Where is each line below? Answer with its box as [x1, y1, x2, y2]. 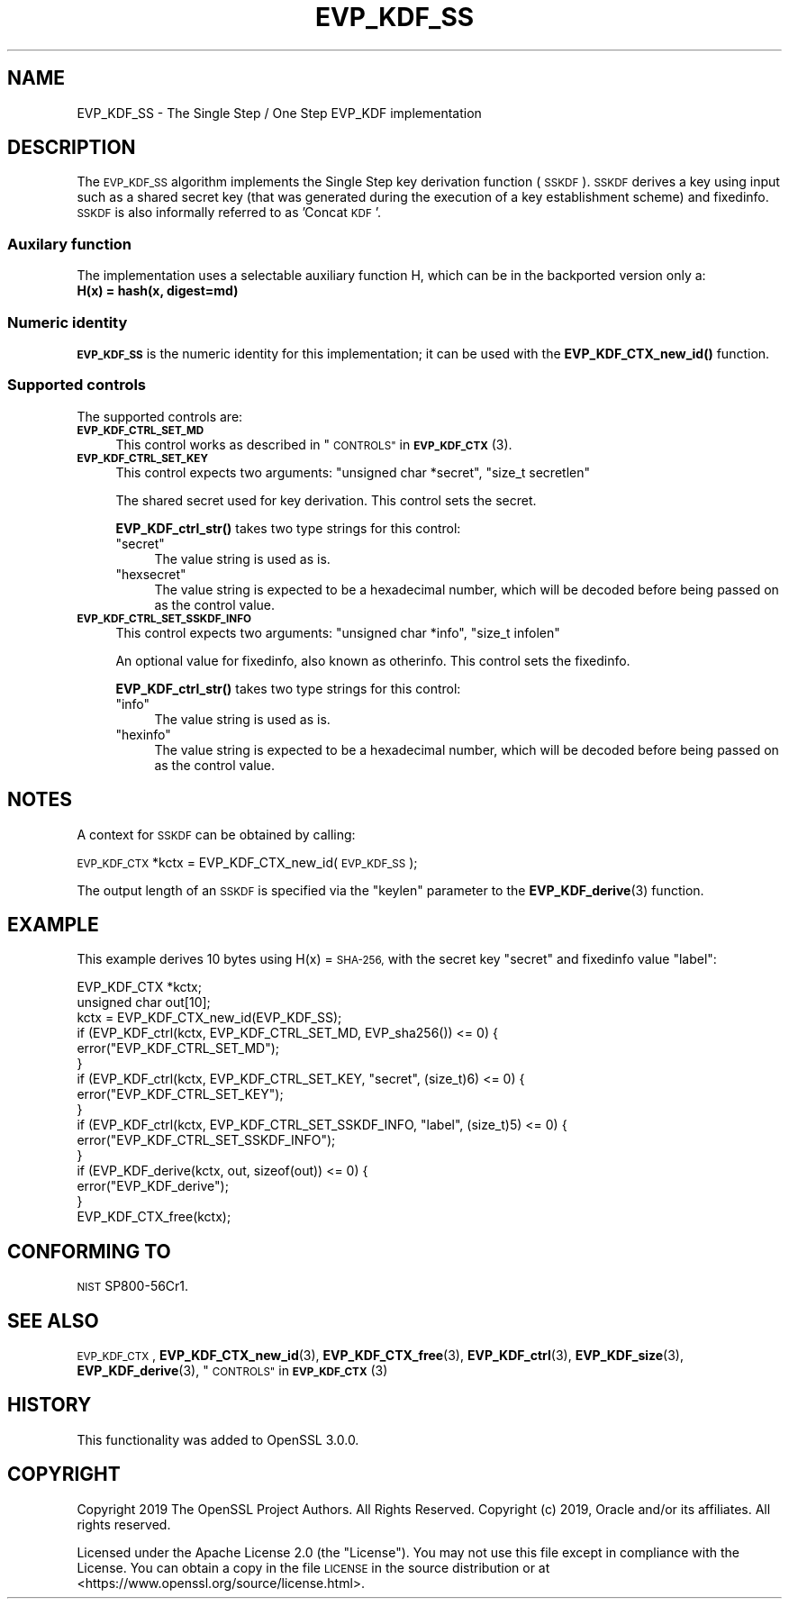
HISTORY [7, 1393, 92, 1417]
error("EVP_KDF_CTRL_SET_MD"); [77, 1040, 280, 1057]
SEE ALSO [7, 1309, 99, 1332]
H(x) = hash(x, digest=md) [77, 283, 239, 299]
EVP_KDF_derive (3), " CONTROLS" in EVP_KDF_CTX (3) [77, 1363, 388, 1379]
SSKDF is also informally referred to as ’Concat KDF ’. [77, 204, 382, 221]
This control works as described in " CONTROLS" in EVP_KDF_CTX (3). [115, 436, 512, 452]
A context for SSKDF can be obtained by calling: [77, 826, 356, 842]
